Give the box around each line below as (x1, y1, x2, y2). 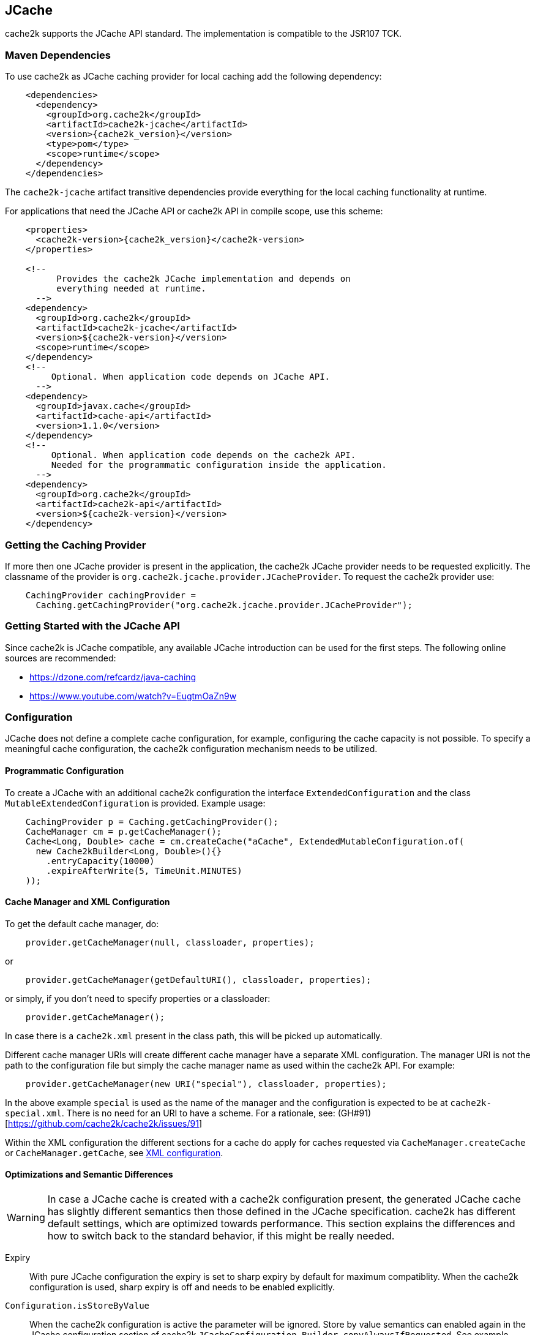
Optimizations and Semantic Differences (5, 1169, 173, 1180)
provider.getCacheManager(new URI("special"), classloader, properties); (25, 1078, 387, 1089)
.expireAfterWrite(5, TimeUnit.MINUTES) (46, 865, 242, 876)
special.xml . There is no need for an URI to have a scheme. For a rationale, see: (5, 1107, 335, 1118)
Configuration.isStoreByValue (5, 1301, 150, 1311)
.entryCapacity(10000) (46, 856, 155, 866)
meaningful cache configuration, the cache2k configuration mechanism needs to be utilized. (5, 743, 378, 754)
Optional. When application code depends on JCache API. (51, 372, 331, 382)
